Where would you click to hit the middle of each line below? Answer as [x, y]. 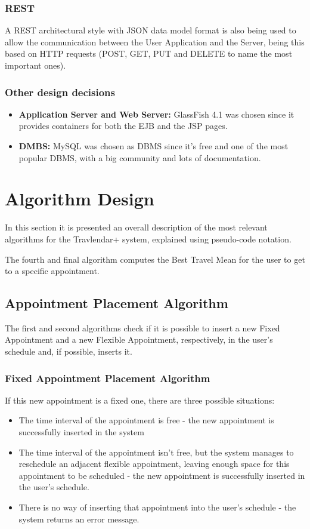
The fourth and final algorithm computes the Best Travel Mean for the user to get [155, 259]
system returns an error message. [79, 519]
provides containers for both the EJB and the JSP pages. [123, 126]
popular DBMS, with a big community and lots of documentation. [140, 157]
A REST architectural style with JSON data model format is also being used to [151, 30]
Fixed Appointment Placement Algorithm [108, 378]
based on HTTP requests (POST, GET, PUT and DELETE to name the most [149, 53]
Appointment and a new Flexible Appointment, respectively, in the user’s [139, 339]
